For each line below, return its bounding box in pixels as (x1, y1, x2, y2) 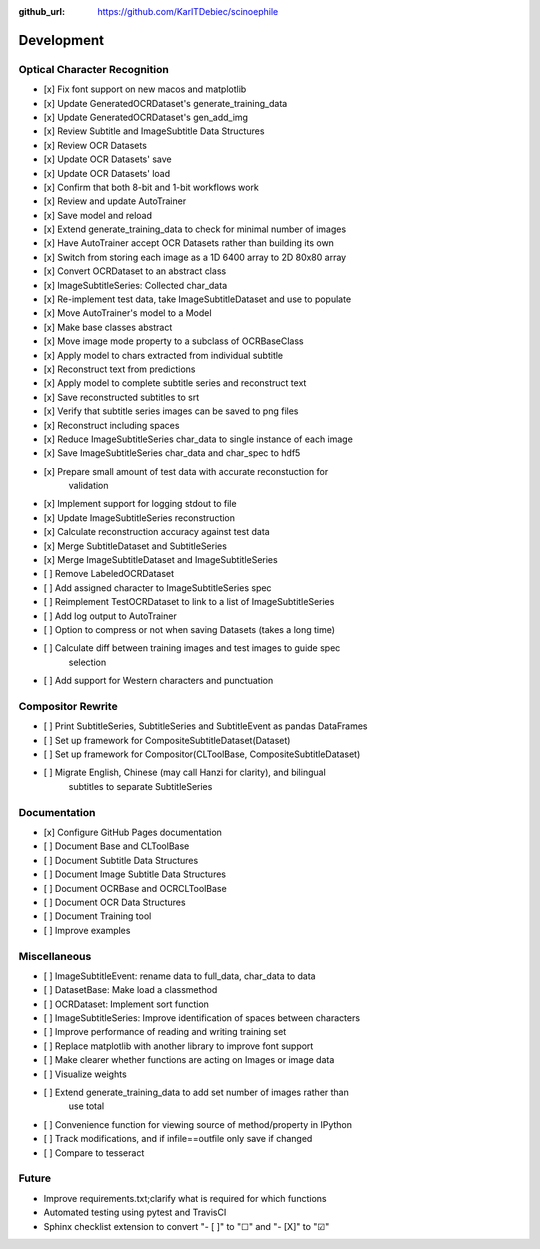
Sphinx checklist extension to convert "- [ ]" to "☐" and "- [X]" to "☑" (43, 1220, 330, 1232)
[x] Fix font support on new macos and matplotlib (43, 83, 247, 95)
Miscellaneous (18, 949, 92, 963)
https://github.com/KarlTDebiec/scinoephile (97, 6, 279, 17)
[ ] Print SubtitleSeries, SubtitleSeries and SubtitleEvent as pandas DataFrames (43, 720, 368, 732)
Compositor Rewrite (18, 699, 119, 713)
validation (68, 480, 109, 492)
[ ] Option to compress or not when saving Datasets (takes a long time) (43, 624, 335, 635)
